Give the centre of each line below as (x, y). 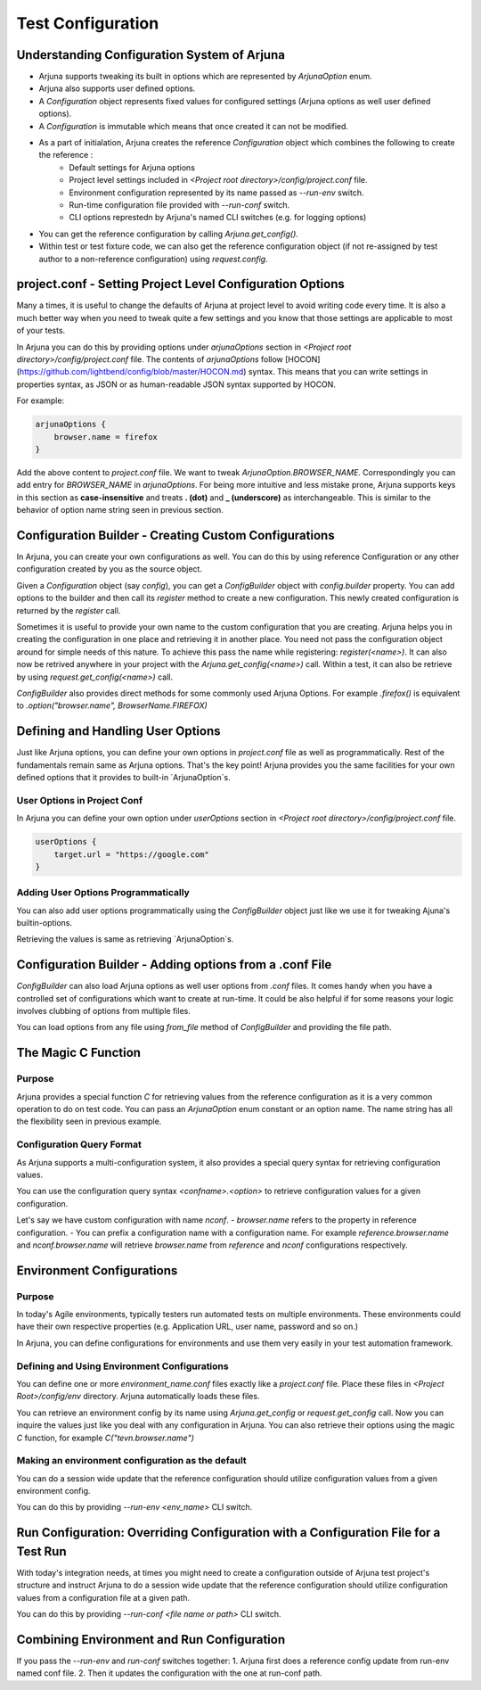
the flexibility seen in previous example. (89, 1121)
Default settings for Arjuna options (132, 167)
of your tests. (41, 331)
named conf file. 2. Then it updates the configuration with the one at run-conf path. (169, 1673)
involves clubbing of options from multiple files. (103, 1011)
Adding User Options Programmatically (103, 893)
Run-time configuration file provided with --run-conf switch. (179, 204)
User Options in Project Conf (79, 800)
